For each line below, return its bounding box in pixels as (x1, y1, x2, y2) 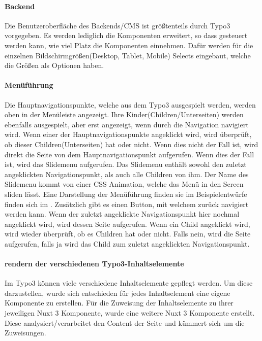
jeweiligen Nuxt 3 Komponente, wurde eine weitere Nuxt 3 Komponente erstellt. (5, 308, 255, 318)
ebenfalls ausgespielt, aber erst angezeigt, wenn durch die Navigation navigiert (5, 119, 249, 129)
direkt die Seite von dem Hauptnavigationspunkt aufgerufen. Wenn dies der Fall (5, 149, 254, 159)
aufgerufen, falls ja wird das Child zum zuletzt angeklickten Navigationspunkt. (5, 238, 250, 249)
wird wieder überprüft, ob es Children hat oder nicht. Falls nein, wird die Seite (5, 228, 251, 239)
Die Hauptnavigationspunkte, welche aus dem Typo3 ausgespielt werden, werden (5, 99, 256, 110)
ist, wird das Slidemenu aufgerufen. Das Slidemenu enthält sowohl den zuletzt (5, 159, 247, 169)
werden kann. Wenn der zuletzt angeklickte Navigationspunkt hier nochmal (5, 209, 240, 219)
